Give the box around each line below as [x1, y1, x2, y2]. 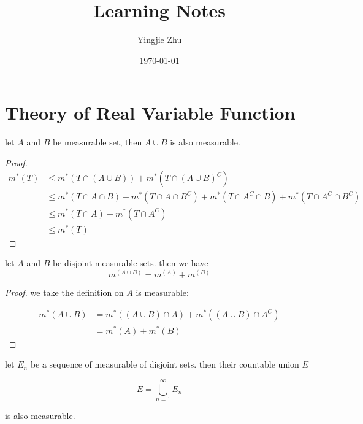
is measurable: [136, 285, 189, 298]
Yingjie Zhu [137, 33, 182, 46]
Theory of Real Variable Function [5, 100, 296, 125]
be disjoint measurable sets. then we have [52, 256, 208, 269]
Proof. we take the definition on [5, 285, 124, 298]
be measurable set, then [52, 136, 142, 148]
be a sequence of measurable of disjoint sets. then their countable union [30, 358, 299, 371]
